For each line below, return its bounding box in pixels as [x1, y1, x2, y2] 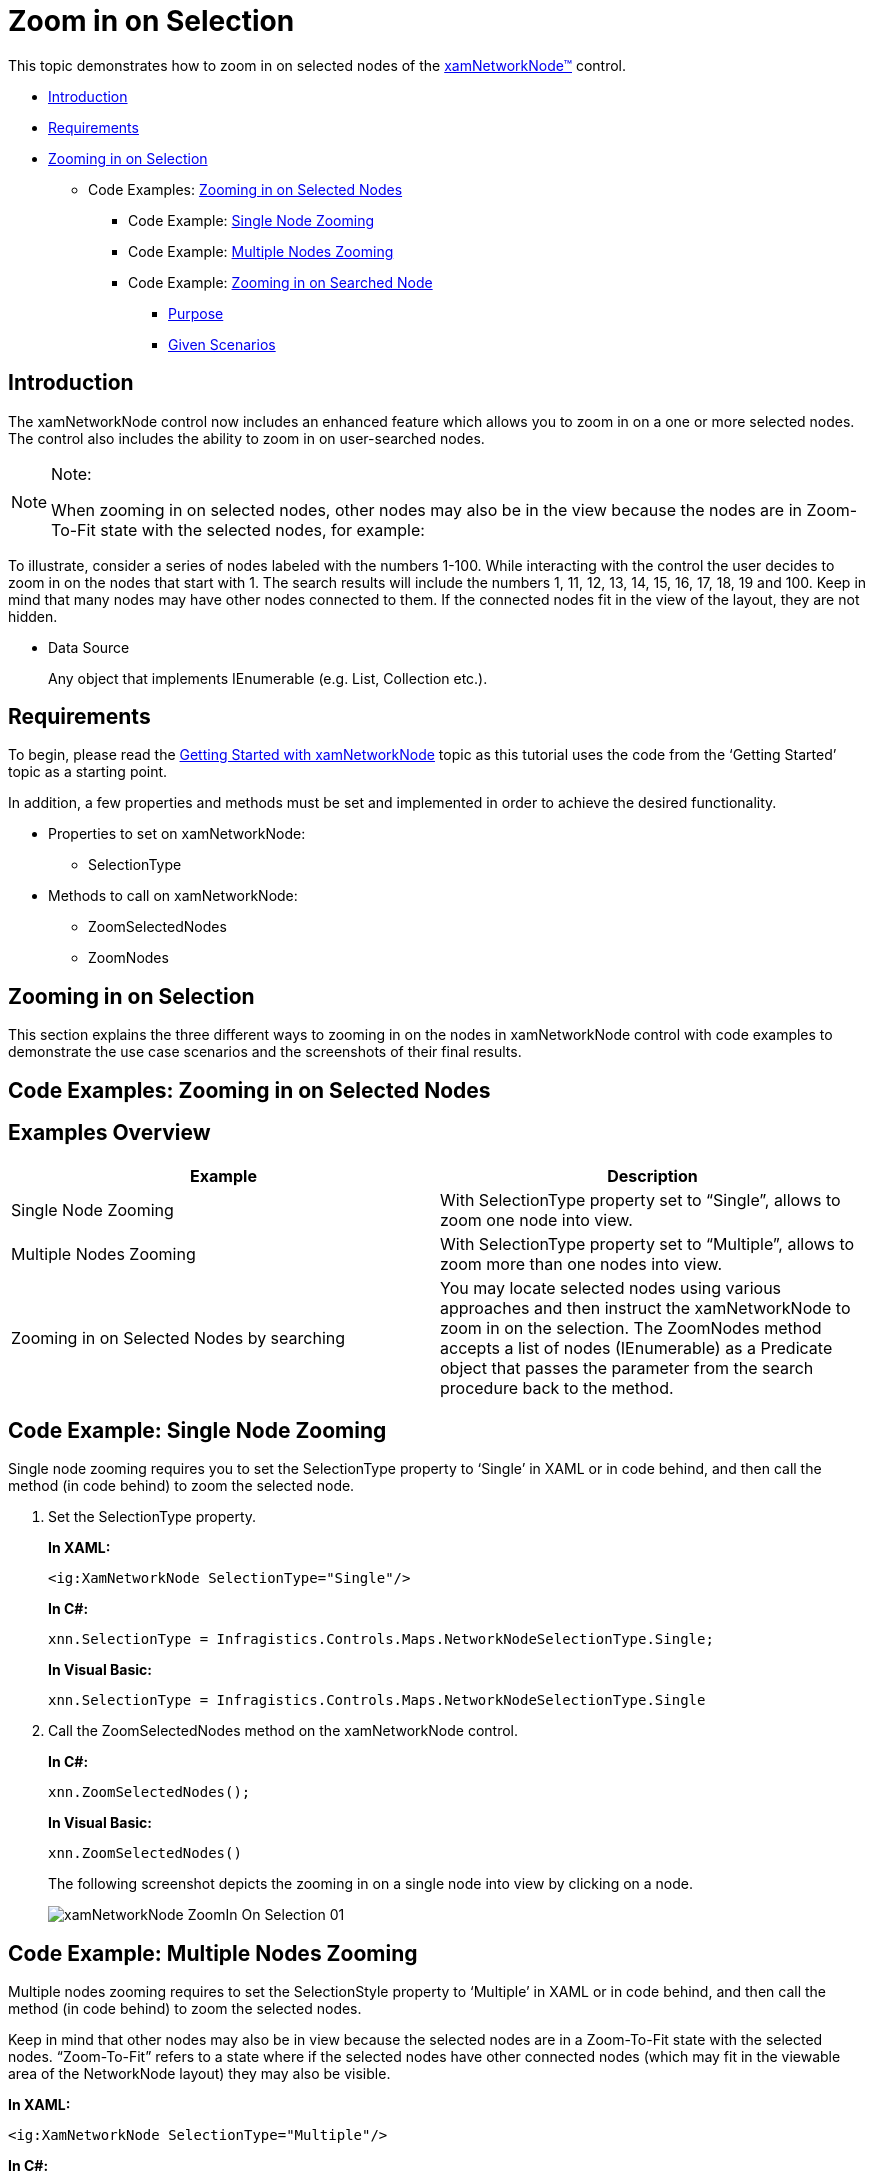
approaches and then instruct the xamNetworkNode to [440, 1297, 851, 1318]
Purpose [168, 304, 224, 322]
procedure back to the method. [440, 1377, 674, 1398]
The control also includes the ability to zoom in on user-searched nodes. [8, 429, 485, 447]
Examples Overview [8, 1120, 211, 1146]
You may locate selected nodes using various [440, 1277, 782, 1298]
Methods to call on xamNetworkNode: [48, 887, 298, 905]
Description [607, 1165, 698, 1186]
